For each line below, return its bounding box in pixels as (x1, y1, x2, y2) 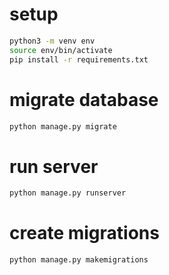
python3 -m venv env (9, 36, 96, 46)
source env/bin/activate (9, 45, 113, 55)
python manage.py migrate (9, 121, 117, 132)
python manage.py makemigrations (9, 255, 149, 265)
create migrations (9, 222, 160, 245)
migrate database (9, 88, 159, 111)
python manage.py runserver (9, 188, 127, 198)
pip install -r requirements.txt (9, 54, 149, 65)
